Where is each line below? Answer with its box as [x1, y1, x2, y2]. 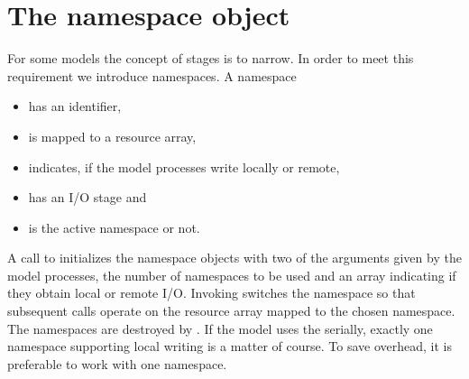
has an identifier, [28, 97, 122, 116]
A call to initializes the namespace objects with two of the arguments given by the [7, 248, 462, 267]
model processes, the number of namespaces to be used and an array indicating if [7, 265, 456, 284]
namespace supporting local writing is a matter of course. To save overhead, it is [7, 337, 452, 356]
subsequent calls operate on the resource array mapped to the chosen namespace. [7, 301, 455, 320]
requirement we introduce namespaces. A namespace [7, 66, 297, 85]
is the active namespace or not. [28, 217, 200, 236]
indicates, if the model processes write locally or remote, [28, 157, 340, 176]
